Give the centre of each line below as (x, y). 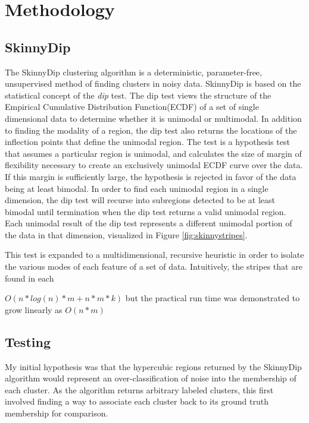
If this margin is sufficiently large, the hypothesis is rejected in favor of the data (151, 176)
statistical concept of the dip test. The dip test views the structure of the (138, 95)
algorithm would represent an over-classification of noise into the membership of (151, 378)
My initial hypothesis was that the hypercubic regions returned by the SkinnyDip (153, 366)
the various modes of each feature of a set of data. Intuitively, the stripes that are (154, 266)
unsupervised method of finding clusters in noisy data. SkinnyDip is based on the (153, 83)
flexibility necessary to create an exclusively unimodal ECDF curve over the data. (154, 165)
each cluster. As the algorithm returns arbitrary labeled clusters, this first (139, 389)
